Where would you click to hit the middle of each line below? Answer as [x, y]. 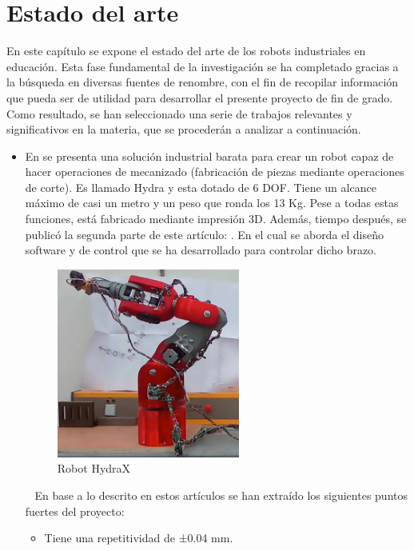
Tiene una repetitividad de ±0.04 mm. [139, 538]
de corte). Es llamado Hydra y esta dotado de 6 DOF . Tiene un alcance [201, 187]
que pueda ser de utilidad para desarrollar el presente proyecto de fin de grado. [200, 97]
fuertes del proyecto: [75, 511]
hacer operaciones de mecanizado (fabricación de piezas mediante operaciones [215, 172]
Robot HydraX [94, 468]
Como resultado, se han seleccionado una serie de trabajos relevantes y [179, 113]
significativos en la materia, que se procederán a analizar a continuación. [184, 129]
